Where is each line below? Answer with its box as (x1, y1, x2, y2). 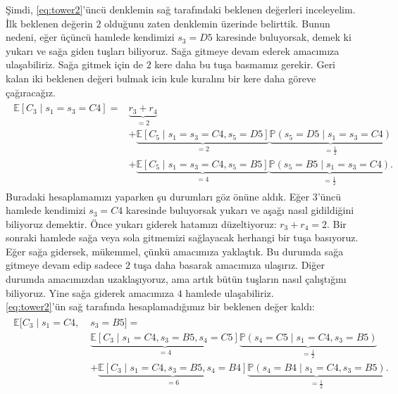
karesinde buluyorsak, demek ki (216, 30, 352, 44)
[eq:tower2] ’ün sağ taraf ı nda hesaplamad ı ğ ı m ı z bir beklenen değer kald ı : (6, 299, 315, 314)
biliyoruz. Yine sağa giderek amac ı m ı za (6, 285, 174, 300)
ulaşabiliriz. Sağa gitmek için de (6, 57, 143, 72)
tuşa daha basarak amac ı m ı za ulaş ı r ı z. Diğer (133, 258, 325, 272)
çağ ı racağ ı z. (6, 84, 56, 99)
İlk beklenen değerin (6, 15, 93, 30)
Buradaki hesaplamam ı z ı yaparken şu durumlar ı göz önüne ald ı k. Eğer (6, 189, 309, 203)
